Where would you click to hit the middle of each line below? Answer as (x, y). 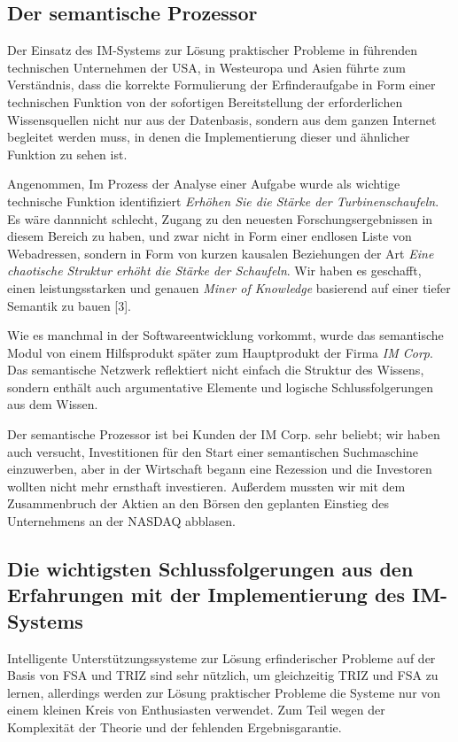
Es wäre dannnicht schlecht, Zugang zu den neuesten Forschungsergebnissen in (220, 218)
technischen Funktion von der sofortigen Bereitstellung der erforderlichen (205, 101)
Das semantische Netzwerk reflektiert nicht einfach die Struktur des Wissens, (216, 370)
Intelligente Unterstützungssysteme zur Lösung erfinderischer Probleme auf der (221, 657)
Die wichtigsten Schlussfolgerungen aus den (210, 569)
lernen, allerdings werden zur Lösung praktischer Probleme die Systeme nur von (224, 692)
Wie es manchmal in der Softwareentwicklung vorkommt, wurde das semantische (225, 335)
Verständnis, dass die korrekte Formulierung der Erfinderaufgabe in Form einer (221, 85)
